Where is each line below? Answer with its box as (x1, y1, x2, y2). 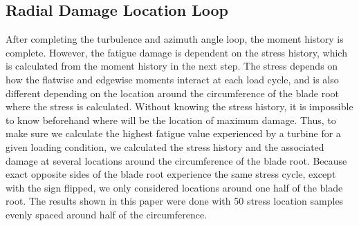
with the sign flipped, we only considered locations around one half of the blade (6, 180, 343, 194)
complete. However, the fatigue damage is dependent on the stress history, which (6, 45, 347, 59)
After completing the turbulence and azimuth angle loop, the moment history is (6, 32, 344, 46)
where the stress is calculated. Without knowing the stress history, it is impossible (6, 99, 353, 114)
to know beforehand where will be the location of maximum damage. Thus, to (6, 112, 336, 127)
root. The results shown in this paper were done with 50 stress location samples (6, 194, 344, 208)
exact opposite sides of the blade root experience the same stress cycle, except (6, 167, 336, 181)
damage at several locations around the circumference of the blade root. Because (6, 153, 347, 167)
